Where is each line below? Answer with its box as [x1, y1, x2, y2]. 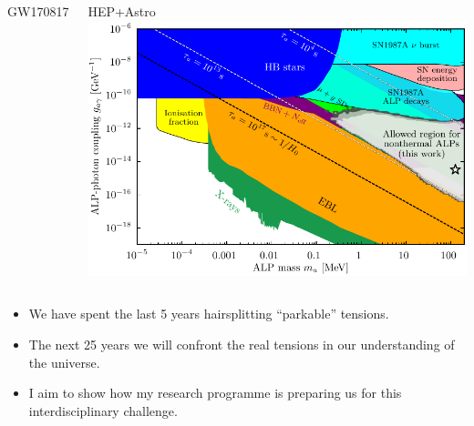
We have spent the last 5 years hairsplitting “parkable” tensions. [28, 304, 389, 323]
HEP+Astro [88, 2, 156, 20]
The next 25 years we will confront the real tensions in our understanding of [28, 334, 455, 353]
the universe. [28, 352, 100, 371]
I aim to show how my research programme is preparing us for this [28, 383, 402, 402]
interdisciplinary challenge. [28, 401, 178, 420]
